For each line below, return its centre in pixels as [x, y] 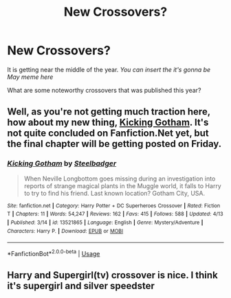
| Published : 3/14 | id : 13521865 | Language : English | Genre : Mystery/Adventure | [105, 222]
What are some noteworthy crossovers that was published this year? [104, 90]
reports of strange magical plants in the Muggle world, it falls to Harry [122, 185]
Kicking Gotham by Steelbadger [62, 163]
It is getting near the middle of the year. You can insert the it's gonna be [109, 69]
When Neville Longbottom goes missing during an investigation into [120, 179]
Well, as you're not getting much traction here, [109, 112]
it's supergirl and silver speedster [81, 286]
